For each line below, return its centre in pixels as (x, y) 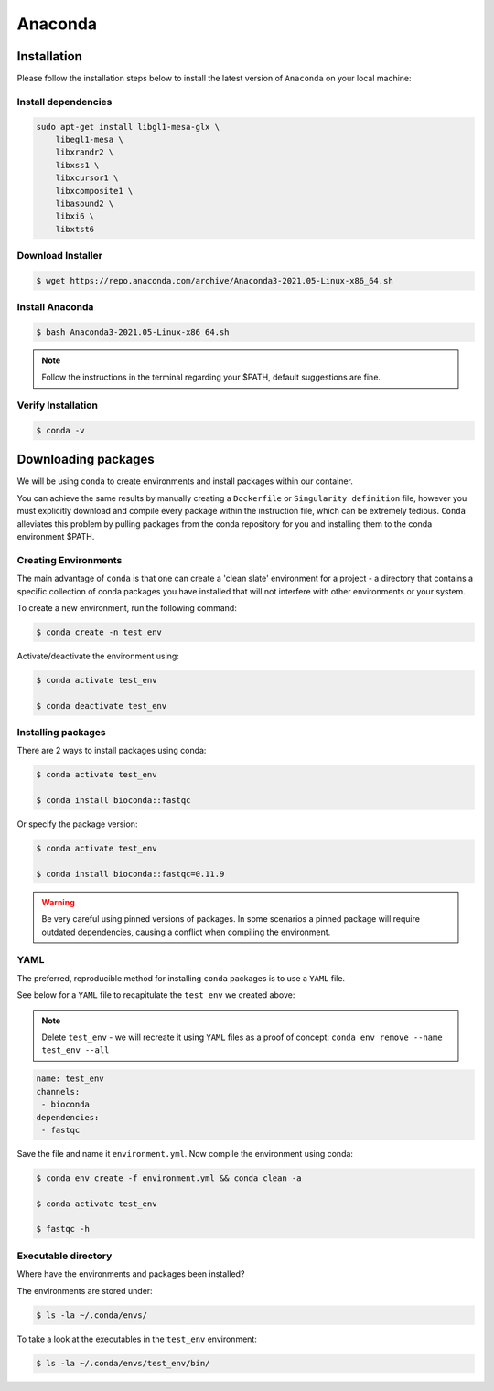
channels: (58, 1091)
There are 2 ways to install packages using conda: (112, 751)
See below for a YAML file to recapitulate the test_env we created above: (156, 995)
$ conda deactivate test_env (102, 706)
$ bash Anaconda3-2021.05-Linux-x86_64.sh (133, 332)
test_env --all (75, 1050)
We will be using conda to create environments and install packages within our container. (185, 481)
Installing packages (62, 733)
